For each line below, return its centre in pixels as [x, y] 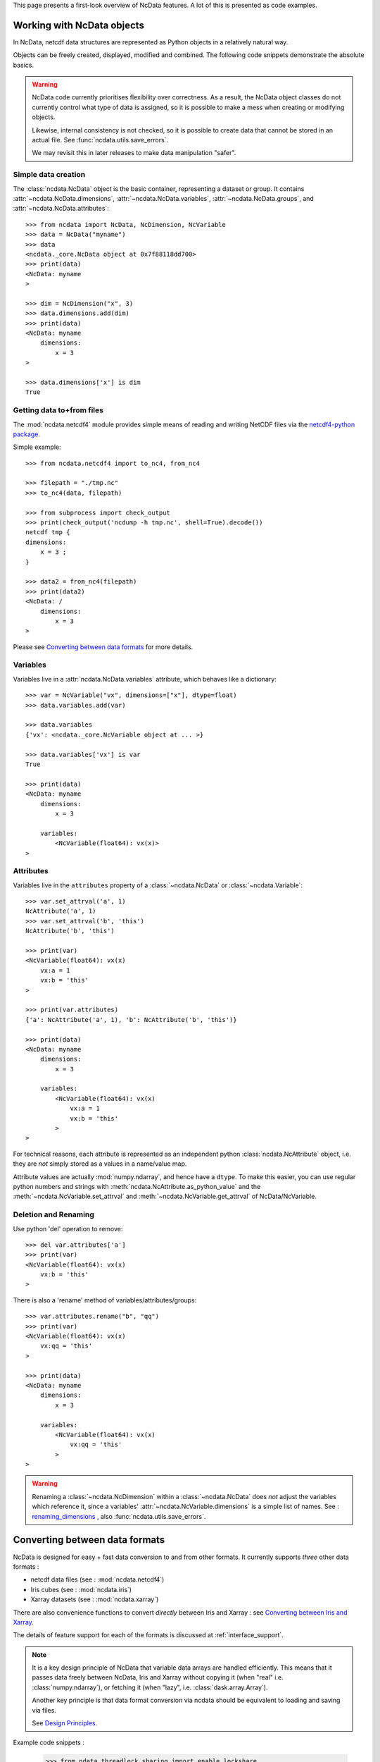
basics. [24, 65]
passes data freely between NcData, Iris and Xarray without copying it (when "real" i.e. [158, 1677]
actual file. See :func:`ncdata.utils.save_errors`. [100, 140]
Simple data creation [49, 175]
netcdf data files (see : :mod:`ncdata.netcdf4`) [97, 1579]
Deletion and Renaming [53, 1214]
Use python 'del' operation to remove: [68, 1228]
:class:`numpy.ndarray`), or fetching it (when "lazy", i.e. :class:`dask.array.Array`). [150, 1687]
